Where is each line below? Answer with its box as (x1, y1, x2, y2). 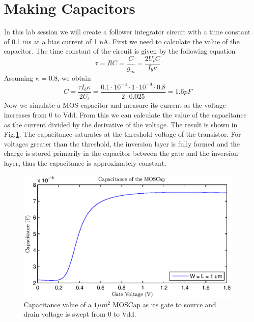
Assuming (4, 72, 33, 83)
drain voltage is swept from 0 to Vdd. (24, 309, 136, 319)
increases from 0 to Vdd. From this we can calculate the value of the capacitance (4, 109, 247, 119)
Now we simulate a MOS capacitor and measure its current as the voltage (4, 100, 226, 110)
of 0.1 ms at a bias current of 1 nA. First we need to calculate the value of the (4, 36, 240, 46)
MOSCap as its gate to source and (113, 299, 216, 309)
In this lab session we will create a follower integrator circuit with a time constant (4, 27, 251, 37)
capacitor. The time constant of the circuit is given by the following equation (4, 46, 236, 56)
